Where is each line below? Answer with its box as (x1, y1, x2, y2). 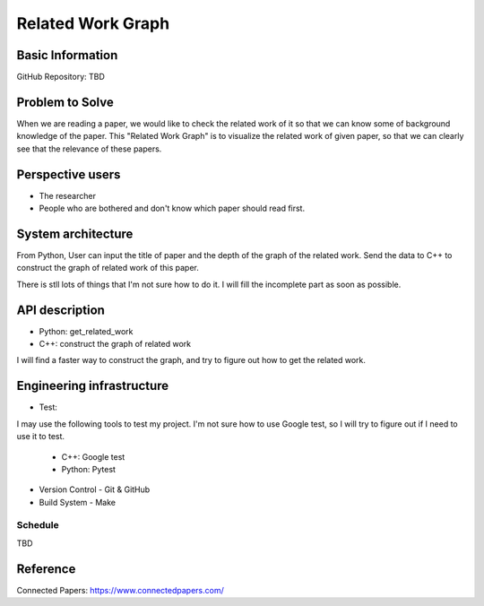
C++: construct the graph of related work (39, 339, 192, 350)
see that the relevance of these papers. (16, 143, 162, 154)
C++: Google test (61, 451, 125, 462)
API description (16, 302, 105, 317)
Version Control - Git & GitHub (39, 484, 151, 495)
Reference (16, 561, 76, 576)
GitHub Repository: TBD (16, 72, 105, 82)
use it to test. (16, 431, 65, 442)
